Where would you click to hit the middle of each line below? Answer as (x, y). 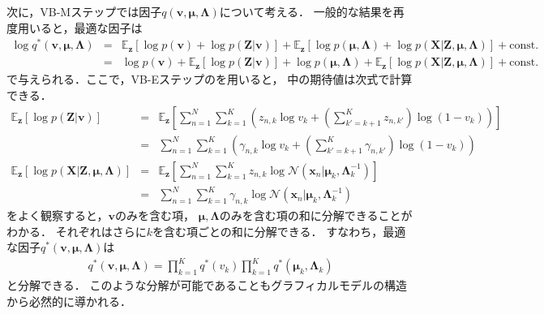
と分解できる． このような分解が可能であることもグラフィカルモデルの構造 (207, 285)
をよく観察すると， (58, 215)
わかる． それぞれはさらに (77, 231)
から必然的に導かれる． (69, 301)
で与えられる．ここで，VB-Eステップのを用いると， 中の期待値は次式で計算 (210, 79)
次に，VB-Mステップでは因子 (84, 11)
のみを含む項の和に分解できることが (316, 215)
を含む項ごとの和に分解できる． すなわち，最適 (279, 231)
